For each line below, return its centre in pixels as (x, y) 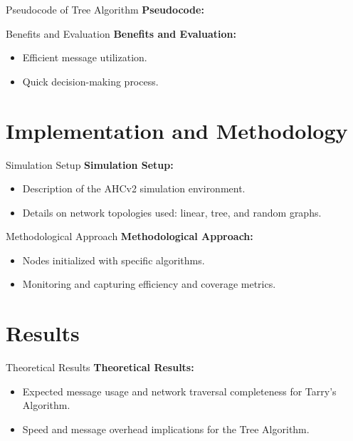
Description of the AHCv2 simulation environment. (134, 188)
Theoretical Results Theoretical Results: (100, 367)
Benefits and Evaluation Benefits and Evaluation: (121, 33)
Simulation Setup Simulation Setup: (90, 164)
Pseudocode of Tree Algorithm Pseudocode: (105, 9)
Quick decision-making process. (90, 81)
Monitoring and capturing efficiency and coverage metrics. (149, 284)
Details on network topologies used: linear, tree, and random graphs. (172, 212)
